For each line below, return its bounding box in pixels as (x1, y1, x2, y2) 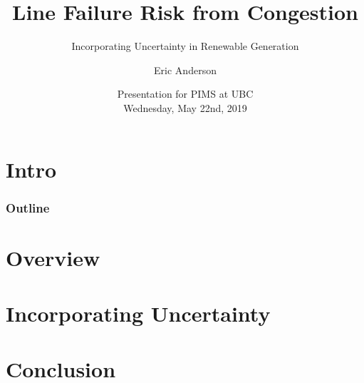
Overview (6, 242, 100, 272)
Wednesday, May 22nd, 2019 (123, 100, 247, 115)
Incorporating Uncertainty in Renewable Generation (71, 39, 299, 53)
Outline (6, 198, 50, 216)
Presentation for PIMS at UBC (117, 86, 254, 101)
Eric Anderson (154, 62, 217, 77)
